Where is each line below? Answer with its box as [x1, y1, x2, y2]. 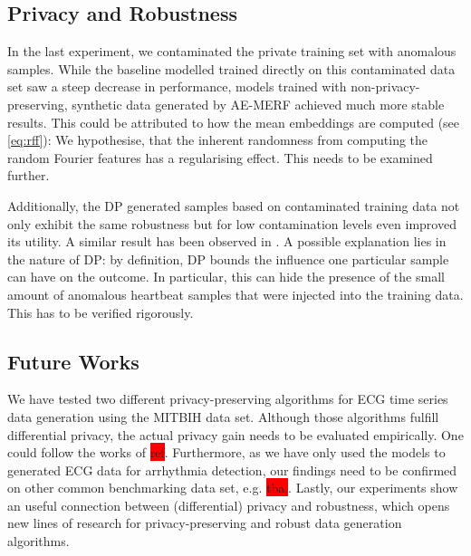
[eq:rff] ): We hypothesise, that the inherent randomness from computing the [7, 130, 428, 149]
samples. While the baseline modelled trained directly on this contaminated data [7, 59, 456, 78]
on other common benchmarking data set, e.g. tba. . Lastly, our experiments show [7, 478, 458, 497]
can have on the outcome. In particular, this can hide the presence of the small [7, 267, 445, 286]
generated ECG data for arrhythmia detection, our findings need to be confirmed [7, 460, 457, 479]
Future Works [7, 347, 139, 375]
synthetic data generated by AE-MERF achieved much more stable [72, 94, 445, 113]
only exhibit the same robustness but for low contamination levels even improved [7, 214, 457, 233]
